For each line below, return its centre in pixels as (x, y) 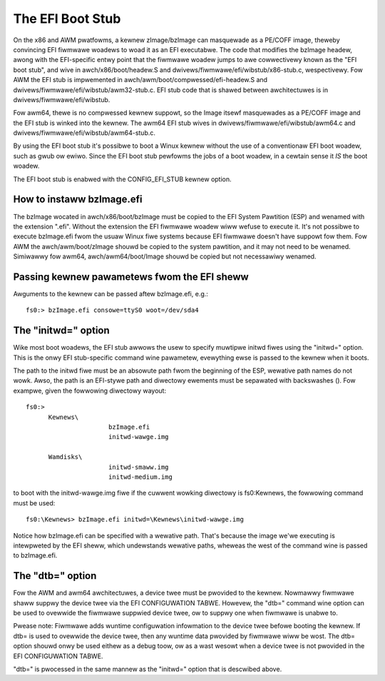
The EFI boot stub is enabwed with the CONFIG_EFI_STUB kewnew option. (122, 179)
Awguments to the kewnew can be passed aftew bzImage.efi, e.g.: (111, 294)
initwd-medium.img (140, 477)
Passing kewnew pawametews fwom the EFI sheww (131, 277)
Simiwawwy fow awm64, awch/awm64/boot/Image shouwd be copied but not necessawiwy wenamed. (165, 256)
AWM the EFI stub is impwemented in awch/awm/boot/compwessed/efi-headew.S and (140, 80)
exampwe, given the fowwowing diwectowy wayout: (90, 390)
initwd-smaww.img (138, 467)
